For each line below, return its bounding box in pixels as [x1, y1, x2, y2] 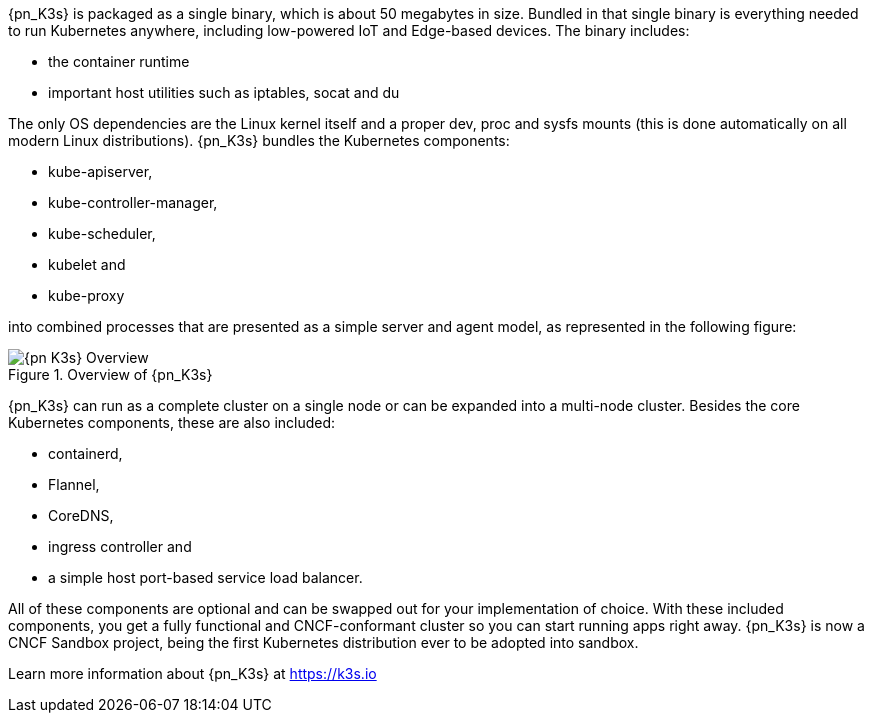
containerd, [48, 445, 123, 462]
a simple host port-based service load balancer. [48, 569, 363, 586]
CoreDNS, [48, 507, 114, 524]
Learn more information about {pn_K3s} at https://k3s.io [8, 665, 377, 682]
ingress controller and [48, 538, 192, 555]
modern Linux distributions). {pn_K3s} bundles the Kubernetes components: [8, 132, 510, 149]
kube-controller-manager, [48, 194, 218, 211]
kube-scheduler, [48, 225, 156, 242]
